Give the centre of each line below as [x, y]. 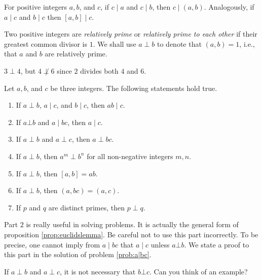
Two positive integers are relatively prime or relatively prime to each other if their [131, 34]
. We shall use [115, 43]
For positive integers [36, 7]
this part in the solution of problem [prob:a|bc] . [78, 254]
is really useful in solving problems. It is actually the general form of [132, 224]
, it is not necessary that [98, 271]
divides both [99, 70]
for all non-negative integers [130, 156]
